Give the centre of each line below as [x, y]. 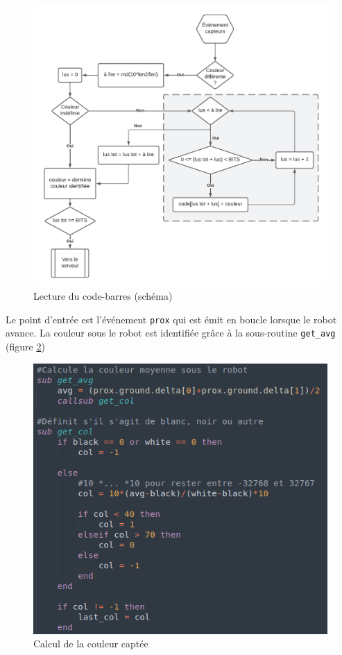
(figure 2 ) [25, 347]
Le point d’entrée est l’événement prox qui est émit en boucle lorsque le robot [171, 319]
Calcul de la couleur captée [91, 644]
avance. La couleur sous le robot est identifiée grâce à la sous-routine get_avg [171, 333]
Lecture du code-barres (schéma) [103, 296]
